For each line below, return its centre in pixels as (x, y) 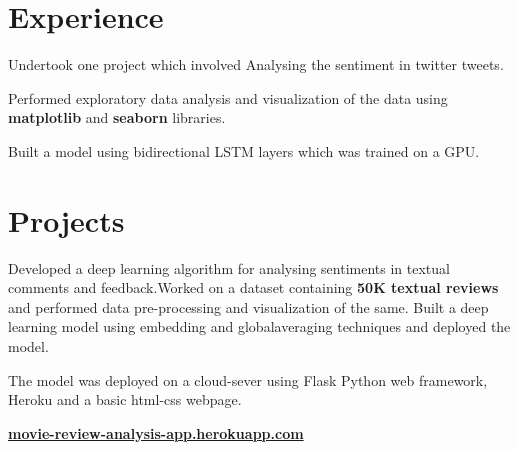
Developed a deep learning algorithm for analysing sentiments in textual (229, 267)
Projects (66, 219)
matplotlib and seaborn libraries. (117, 117)
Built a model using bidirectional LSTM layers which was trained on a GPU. (244, 150)
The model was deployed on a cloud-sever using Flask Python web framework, (248, 379)
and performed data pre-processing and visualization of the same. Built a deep (248, 306)
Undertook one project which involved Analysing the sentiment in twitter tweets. (256, 64)
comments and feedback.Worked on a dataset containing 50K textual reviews (253, 287)
